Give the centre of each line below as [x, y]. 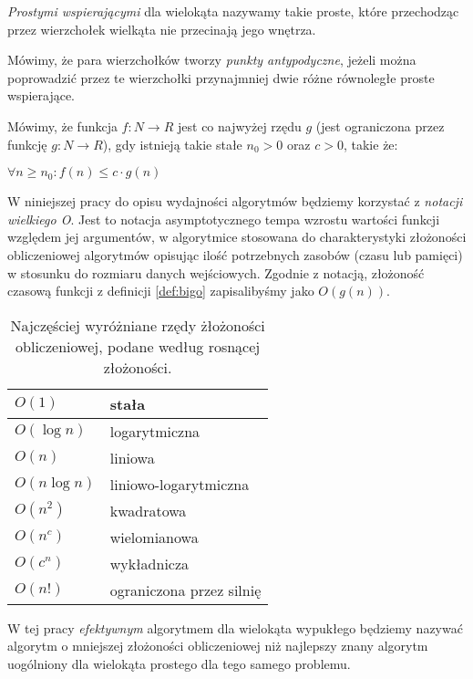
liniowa [132, 457]
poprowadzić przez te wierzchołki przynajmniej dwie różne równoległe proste [221, 77]
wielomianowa [154, 537]
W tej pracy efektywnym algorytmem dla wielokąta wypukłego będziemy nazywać [235, 627]
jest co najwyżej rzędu [240, 125]
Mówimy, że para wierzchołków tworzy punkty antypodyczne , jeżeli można [212, 60]
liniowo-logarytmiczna [180, 484]
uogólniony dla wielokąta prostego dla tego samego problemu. [179, 663]
